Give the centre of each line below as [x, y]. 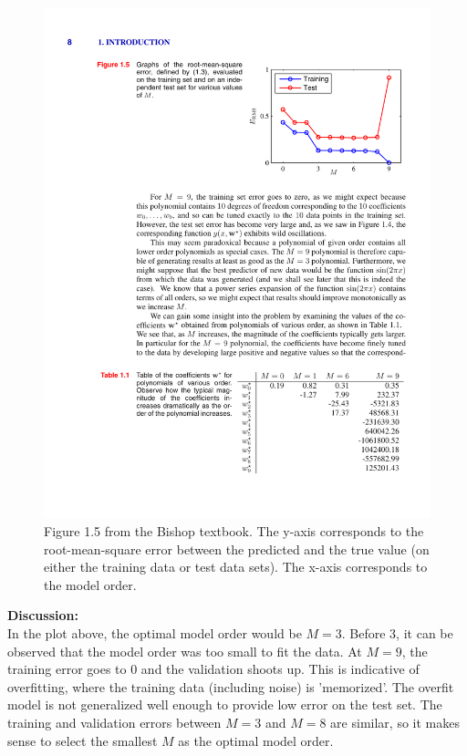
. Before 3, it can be [397, 632]
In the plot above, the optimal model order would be [155, 632]
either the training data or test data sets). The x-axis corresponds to [236, 567]
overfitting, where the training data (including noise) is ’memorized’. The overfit [231, 686]
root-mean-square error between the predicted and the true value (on [237, 549]
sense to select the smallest [83, 740]
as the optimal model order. [256, 740]
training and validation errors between [114, 722]
